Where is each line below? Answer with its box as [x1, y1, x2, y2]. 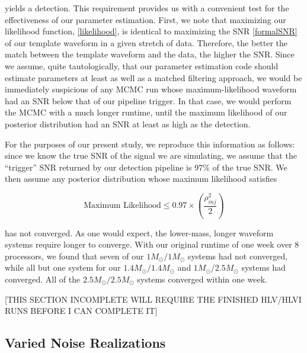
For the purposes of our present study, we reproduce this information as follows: [5, 137, 295, 150]
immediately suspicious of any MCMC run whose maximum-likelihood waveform [5, 83, 297, 95]
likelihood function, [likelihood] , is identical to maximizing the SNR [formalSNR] [5, 25, 298, 37]
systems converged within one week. [137, 272, 267, 285]
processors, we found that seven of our [5, 249, 144, 262]
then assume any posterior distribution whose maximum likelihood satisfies [5, 172, 277, 185]
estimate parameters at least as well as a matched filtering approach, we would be [5, 71, 302, 84]
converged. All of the [5, 272, 81, 285]
